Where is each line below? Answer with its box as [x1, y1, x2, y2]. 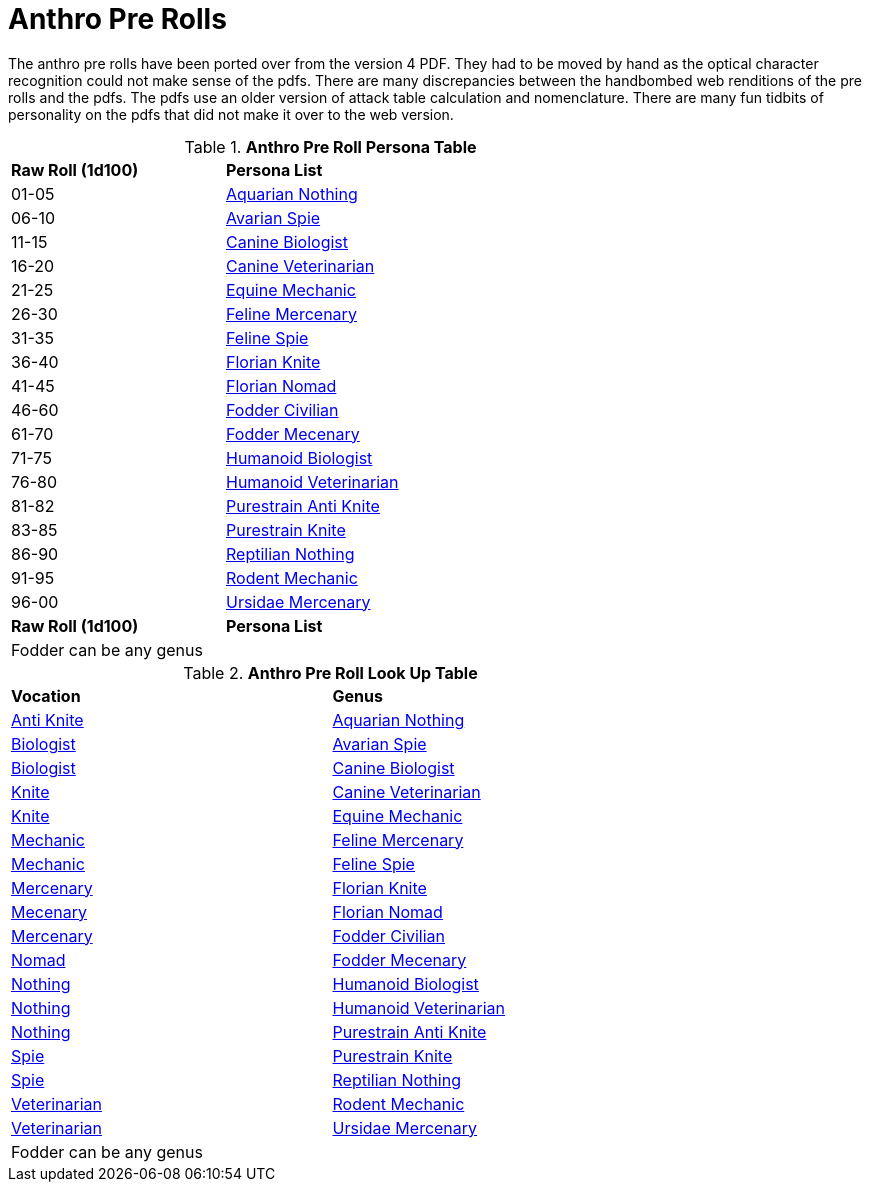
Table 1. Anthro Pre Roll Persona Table [184, 136, 477, 157]
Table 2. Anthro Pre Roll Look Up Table [183, 662, 478, 683]
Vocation [11, 685, 81, 706]
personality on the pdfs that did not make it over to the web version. [8, 105, 454, 123]
